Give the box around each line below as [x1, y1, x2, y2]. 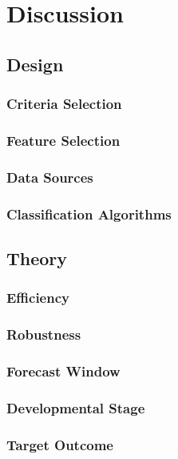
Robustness [6, 324, 81, 344]
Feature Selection [6, 130, 121, 150]
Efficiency [6, 288, 69, 308]
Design [6, 51, 64, 76]
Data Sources [6, 167, 93, 187]
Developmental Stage [6, 397, 145, 417]
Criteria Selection [6, 94, 122, 114]
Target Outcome [6, 434, 113, 454]
